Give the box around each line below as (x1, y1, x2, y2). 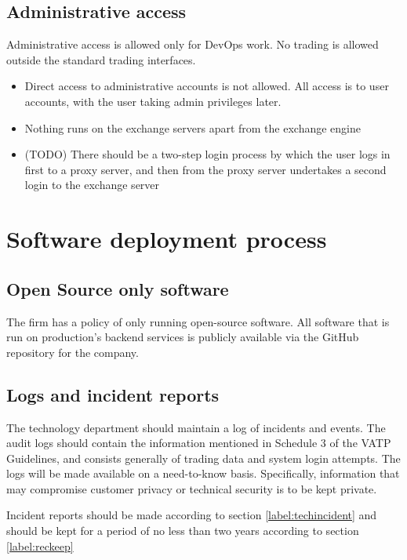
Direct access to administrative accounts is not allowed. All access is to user (24, 78, 389, 94)
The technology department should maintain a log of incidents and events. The (6, 419, 386, 435)
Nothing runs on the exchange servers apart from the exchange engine (24, 119, 361, 136)
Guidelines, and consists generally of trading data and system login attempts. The (6, 449, 401, 466)
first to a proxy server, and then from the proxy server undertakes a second (24, 161, 387, 177)
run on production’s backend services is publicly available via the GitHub (6, 329, 359, 345)
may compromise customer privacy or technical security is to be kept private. (6, 480, 377, 496)
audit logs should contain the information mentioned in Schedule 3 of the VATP (6, 435, 391, 451)
